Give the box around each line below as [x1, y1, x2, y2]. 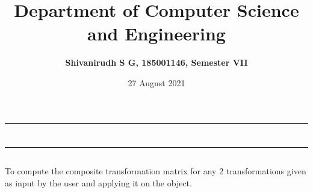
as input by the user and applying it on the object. [5, 176, 192, 189]
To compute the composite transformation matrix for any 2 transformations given [5, 165, 306, 177]
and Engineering [87, 21, 226, 46]
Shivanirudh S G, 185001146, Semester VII [65, 56, 248, 69]
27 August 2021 [128, 76, 185, 89]
